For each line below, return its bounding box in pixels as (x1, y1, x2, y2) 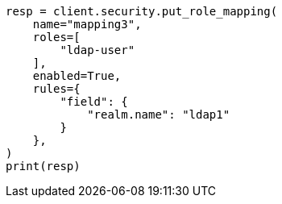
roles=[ (32, 31, 81, 44)
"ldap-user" (60, 44, 135, 56)
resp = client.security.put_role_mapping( (6, 5, 278, 18)
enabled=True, (32, 69, 122, 82)
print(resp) (6, 160, 81, 173)
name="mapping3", (32, 18, 142, 31)
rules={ (32, 82, 81, 95)
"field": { (60, 95, 128, 108)
